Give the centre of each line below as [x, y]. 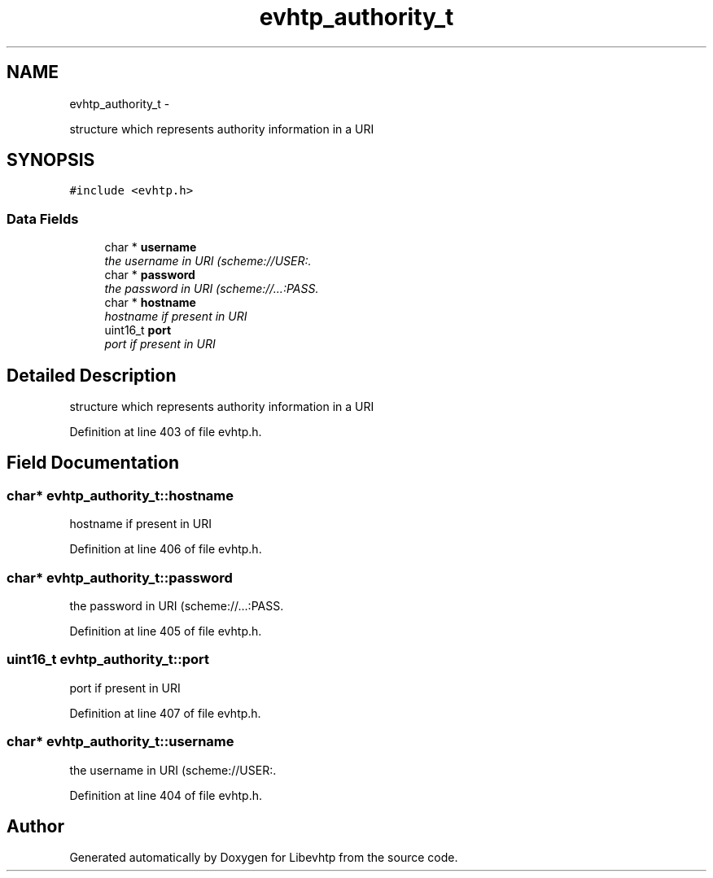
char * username [151, 247]
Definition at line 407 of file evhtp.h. [165, 713]
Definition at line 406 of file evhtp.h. [166, 549]
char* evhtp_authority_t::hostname [120, 495]
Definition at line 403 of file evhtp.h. [166, 432]
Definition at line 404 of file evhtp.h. [166, 795]
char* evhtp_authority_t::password [120, 577]
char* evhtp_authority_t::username [120, 742]
